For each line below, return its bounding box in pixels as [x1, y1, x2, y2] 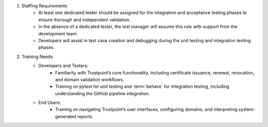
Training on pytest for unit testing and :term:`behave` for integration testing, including [55, 83, 229, 89]
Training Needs [21, 54, 53, 60]
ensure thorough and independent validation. [38, 16, 131, 22]
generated [55, 113, 76, 119]
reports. [77, 113, 94, 119]
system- [238, 107, 256, 113]
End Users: [38, 100, 61, 106]
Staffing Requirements [21, 3, 67, 8]
